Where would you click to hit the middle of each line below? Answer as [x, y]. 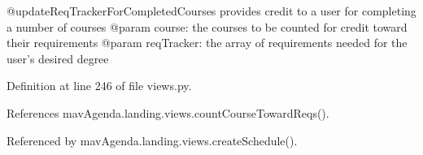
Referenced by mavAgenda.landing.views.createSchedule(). [152, 140]
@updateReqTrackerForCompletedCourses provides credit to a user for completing [211, 11]
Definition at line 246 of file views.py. [99, 86]
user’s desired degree [58, 58]
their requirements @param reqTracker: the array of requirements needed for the [207, 43]
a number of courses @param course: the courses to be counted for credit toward [207, 26]
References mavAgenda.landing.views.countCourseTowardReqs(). [168, 112]
